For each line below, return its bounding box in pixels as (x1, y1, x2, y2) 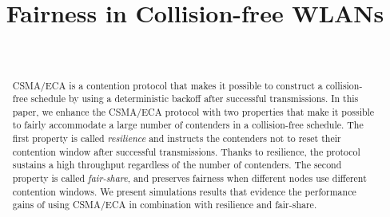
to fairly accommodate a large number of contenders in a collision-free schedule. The (12, 118, 364, 132)
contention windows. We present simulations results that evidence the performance (12, 184, 356, 198)
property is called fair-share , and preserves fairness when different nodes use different (12, 172, 367, 185)
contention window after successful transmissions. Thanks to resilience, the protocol (12, 144, 360, 158)
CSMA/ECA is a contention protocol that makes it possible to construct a (12, 78, 323, 92)
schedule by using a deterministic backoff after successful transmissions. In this (30, 92, 359, 105)
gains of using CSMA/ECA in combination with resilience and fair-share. (12, 198, 317, 211)
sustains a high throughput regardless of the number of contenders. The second (12, 158, 342, 172)
